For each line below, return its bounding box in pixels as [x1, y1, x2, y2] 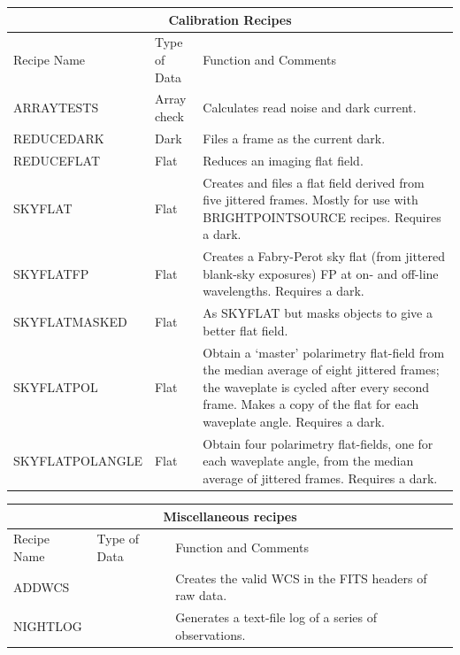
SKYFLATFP [13, 264, 89, 282]
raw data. [175, 586, 227, 605]
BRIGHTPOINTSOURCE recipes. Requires [203, 207, 441, 226]
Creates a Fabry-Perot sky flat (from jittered [203, 247, 446, 266]
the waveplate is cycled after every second [203, 377, 429, 396]
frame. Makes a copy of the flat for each [203, 395, 419, 413]
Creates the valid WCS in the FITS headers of [175, 568, 427, 587]
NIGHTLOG [13, 617, 82, 636]
